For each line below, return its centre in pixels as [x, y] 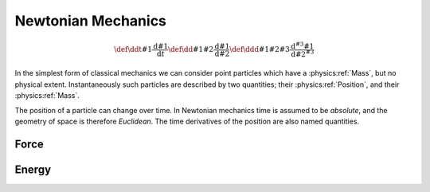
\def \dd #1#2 [191, 49]
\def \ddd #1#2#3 [260, 49]
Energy [33, 169]
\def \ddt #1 [133, 49]
